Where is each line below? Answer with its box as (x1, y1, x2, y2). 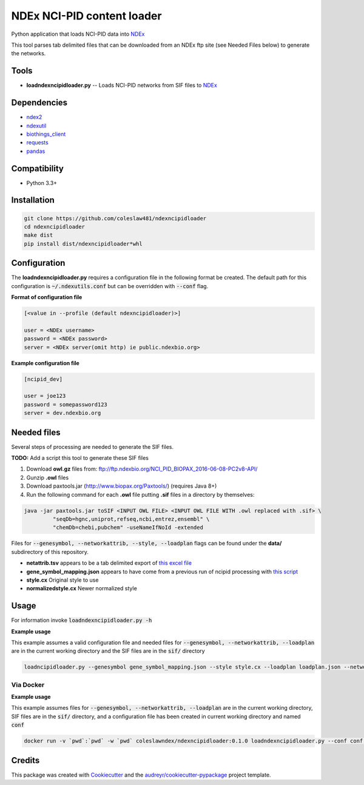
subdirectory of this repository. (11, 548, 89, 555)
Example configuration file (11, 359, 80, 366)
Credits (11, 755, 40, 766)
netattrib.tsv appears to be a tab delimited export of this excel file (26, 559, 192, 567)
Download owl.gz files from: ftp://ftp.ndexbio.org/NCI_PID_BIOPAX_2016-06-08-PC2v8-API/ (26, 465, 258, 473)
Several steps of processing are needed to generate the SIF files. (11, 443, 174, 450)
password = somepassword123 (24, 401, 107, 408)
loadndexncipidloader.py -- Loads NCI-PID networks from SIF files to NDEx (26, 82, 218, 89)
